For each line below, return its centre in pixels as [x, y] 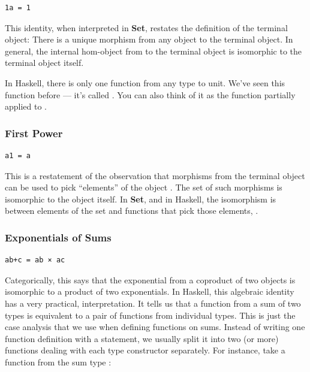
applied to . [26, 106]
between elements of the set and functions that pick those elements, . [132, 211]
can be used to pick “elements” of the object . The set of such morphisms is [144, 187]
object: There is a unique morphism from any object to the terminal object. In [149, 39]
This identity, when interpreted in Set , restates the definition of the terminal [146, 27]
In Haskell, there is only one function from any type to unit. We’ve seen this [145, 82]
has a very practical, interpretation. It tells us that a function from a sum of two [153, 303]
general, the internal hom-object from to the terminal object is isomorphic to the [154, 51]
